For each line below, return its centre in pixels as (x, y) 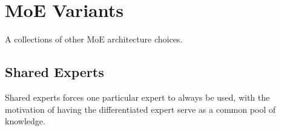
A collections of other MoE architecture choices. (94, 39)
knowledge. (25, 121)
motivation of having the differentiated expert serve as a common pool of (140, 109)
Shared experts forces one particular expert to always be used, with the (137, 97)
